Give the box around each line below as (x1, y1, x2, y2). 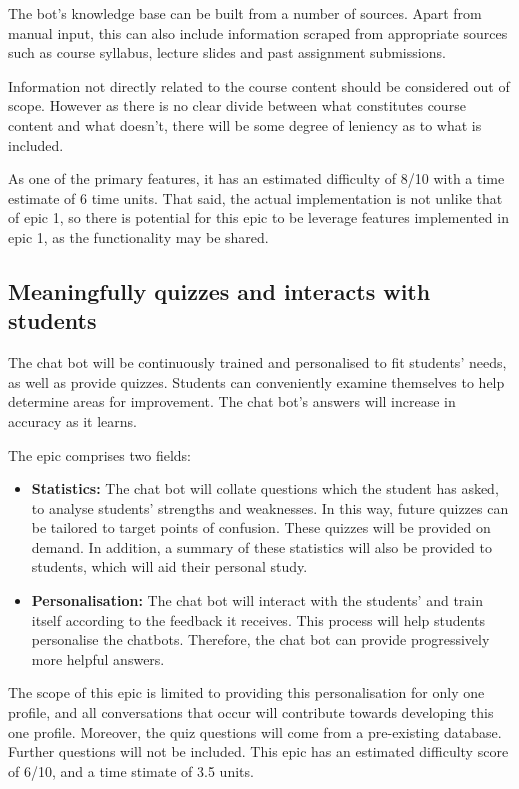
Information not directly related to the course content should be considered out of (8, 75, 510, 96)
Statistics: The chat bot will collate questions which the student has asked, (31, 478, 499, 499)
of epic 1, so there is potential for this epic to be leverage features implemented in (8, 207, 509, 228)
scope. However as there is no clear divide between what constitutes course (8, 95, 466, 116)
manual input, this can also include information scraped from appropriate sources (8, 22, 508, 43)
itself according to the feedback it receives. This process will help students (31, 609, 486, 630)
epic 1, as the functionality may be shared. (8, 226, 269, 247)
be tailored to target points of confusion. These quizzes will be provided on (31, 517, 491, 538)
